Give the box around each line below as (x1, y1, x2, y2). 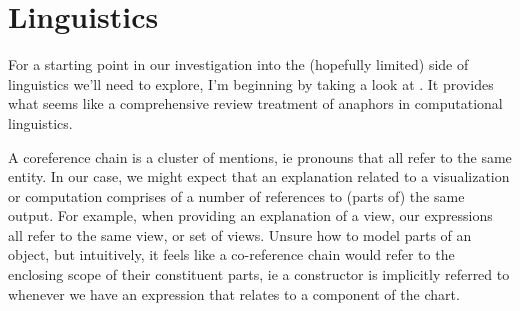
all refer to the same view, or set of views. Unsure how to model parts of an (8, 224, 472, 245)
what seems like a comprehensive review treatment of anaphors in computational (8, 93, 503, 114)
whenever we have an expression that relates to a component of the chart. (8, 283, 460, 304)
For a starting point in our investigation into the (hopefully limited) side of (8, 54, 469, 75)
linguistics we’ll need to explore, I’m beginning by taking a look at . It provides (8, 73, 494, 94)
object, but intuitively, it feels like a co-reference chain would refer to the (8, 244, 455, 265)
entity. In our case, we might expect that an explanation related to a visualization (8, 166, 510, 187)
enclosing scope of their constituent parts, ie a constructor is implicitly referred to (8, 264, 510, 285)
